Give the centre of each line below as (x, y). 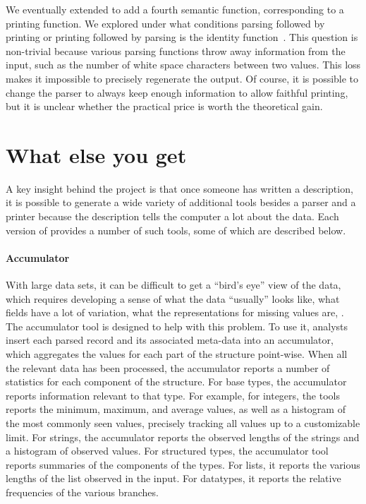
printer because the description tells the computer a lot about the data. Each (172, 216)
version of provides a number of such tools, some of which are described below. (176, 230)
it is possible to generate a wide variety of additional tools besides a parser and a (181, 202)
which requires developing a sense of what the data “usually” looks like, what (173, 298)
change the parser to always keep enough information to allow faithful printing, (177, 92)
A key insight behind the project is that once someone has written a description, (179, 188)
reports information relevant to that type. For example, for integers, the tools (173, 395)
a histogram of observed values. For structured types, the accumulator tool (167, 451)
